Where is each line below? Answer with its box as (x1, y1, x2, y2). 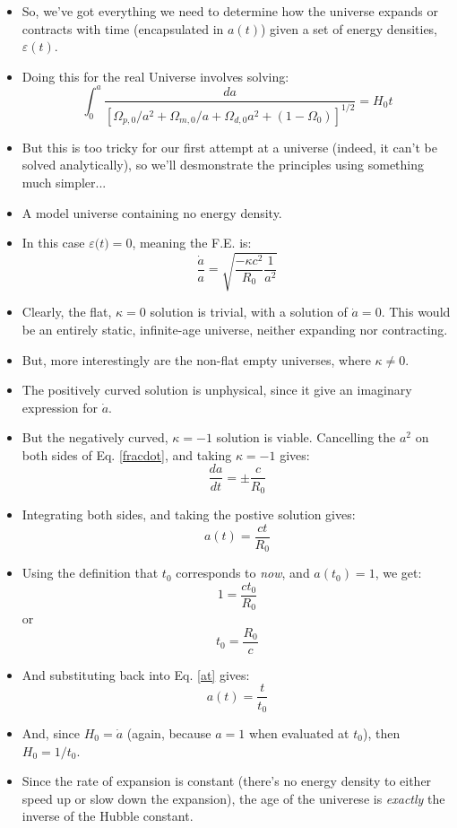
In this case (22, 233, 85, 252)
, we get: (375, 563, 422, 582)
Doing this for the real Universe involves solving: (22, 66, 289, 85)
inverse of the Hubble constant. (22, 806, 194, 825)
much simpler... (22, 173, 107, 191)
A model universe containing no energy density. (22, 203, 282, 222)
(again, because (126, 723, 211, 742)
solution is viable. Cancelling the (216, 428, 396, 447)
